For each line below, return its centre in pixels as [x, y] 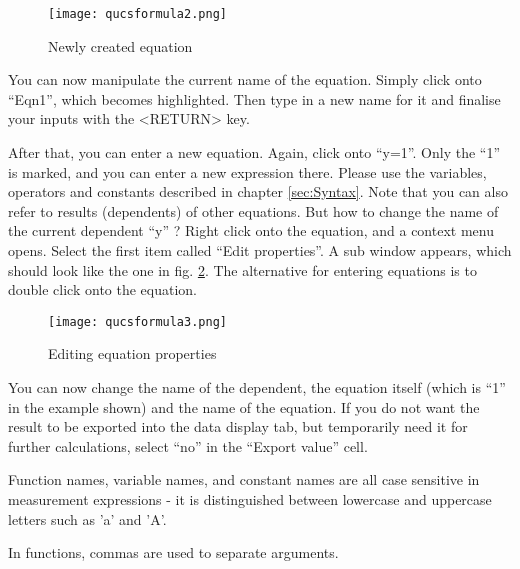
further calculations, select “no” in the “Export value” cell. [188, 445]
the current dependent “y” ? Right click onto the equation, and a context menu [251, 230]
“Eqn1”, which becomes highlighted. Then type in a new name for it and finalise [254, 98]
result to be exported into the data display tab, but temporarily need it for [238, 426]
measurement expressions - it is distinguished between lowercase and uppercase [250, 499]
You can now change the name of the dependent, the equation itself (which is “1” [257, 387]
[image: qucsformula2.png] [137, 14]
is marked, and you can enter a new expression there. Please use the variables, [247, 171]
